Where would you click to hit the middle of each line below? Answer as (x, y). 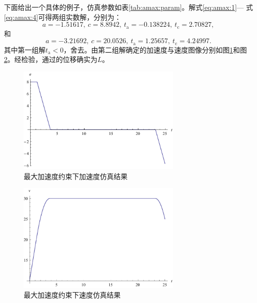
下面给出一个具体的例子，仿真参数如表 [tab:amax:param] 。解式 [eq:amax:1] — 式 (128, 7)
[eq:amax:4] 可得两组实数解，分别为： (63, 17)
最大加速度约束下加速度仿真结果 (76, 176)
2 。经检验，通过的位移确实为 (51, 59)
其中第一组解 (25, 49)
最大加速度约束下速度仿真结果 (72, 295)
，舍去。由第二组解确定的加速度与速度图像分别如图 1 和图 (155, 49)
